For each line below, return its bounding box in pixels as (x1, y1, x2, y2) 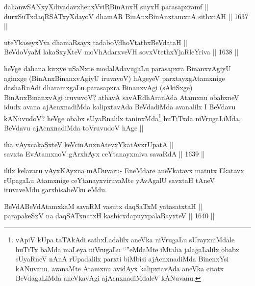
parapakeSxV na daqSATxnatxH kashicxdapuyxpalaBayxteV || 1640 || (4, 210, 215, 221)
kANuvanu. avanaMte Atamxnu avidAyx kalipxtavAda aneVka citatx (15, 263, 224, 273)
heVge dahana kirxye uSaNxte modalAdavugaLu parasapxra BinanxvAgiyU (4, 63, 231, 73)
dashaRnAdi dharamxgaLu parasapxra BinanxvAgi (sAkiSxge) (4, 82, 193, 93)
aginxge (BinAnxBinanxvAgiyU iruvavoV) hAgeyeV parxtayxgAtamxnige (4, 73, 225, 83)
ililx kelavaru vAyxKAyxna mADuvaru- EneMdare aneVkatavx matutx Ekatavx (4, 165, 244, 175)
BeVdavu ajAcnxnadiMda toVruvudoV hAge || (4, 123, 144, 133)
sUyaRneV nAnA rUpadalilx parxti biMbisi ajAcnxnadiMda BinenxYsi (15, 254, 229, 264)
